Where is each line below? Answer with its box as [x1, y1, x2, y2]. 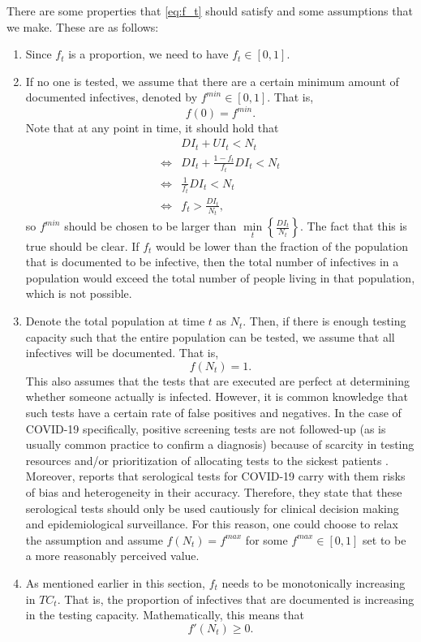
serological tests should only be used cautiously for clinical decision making [25, 499, 399, 516]
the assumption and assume [25, 531, 163, 548]
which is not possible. [25, 285, 132, 302]
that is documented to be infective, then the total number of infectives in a [25, 253, 399, 270]
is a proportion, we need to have [68, 45, 229, 62]
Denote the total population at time [25, 312, 205, 330]
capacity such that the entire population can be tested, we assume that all [25, 328, 395, 345]
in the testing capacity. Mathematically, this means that [25, 606, 305, 623]
